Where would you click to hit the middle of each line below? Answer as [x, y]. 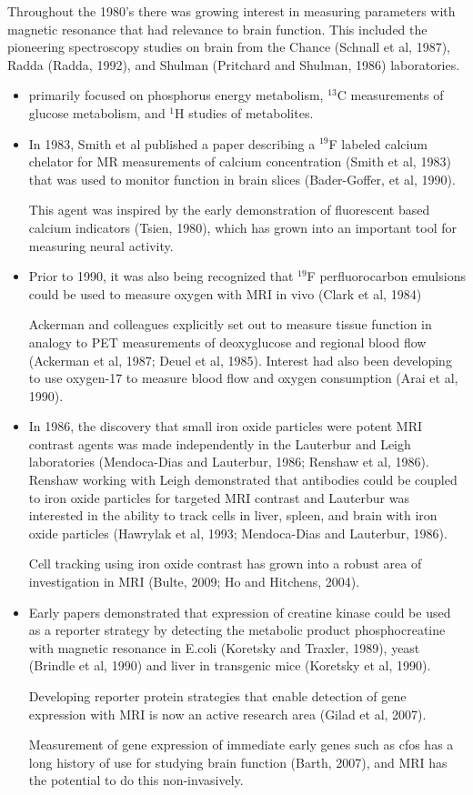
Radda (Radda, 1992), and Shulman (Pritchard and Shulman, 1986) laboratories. [234, 64]
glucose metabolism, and [97, 112]
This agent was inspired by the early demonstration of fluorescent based [229, 210]
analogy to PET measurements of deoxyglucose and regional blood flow [227, 342]
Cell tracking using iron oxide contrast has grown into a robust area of [225, 564]
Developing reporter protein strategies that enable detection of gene [217, 696]
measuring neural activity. [101, 245]
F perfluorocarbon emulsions [386, 276]
